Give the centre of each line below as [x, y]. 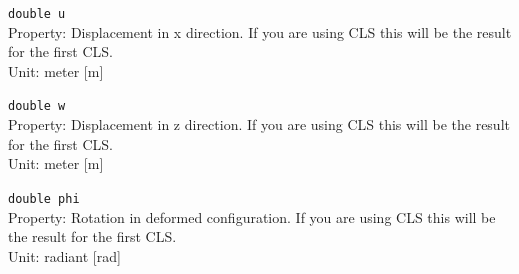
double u [37, 14]
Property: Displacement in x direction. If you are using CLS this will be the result [260, 31]
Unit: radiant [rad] [64, 255]
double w [37, 106]
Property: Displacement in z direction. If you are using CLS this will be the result [259, 124]
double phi [44, 198]
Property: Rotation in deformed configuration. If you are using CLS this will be [252, 216]
